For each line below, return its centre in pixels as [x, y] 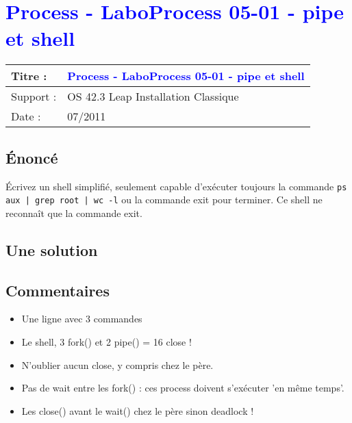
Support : [34, 97]
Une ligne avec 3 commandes [82, 319]
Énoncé [32, 157]
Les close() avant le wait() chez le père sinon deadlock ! [138, 410]
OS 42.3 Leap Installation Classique [153, 97]
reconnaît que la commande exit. [74, 213]
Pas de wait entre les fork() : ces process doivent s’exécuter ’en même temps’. [183, 388]
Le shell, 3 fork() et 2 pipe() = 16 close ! [106, 342]
